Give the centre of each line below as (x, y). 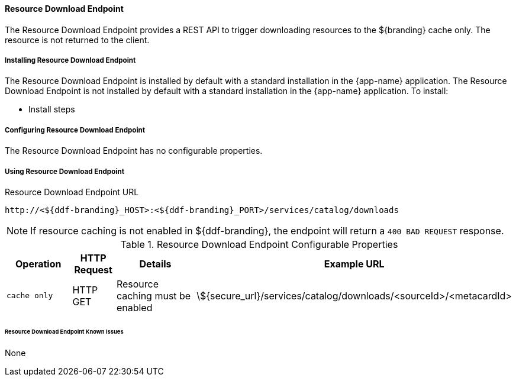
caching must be (154, 296)
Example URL (354, 264)
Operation (38, 264)
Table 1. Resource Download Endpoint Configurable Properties (259, 244)
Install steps (52, 109)
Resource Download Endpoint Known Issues (64, 331)
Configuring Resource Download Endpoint (75, 130)
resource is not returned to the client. (77, 40)
